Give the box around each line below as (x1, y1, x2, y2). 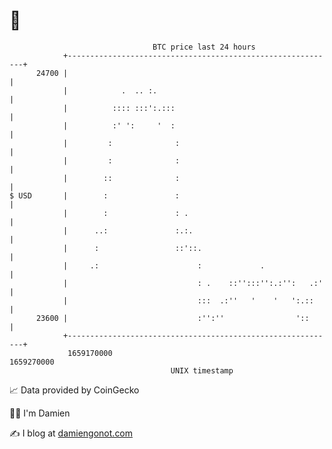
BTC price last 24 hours (152, 42, 256, 52)
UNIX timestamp (170, 365, 234, 376)
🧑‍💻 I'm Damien (9, 407, 71, 419)
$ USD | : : (9, 190, 181, 201)
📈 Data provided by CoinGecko (9, 384, 140, 396)
